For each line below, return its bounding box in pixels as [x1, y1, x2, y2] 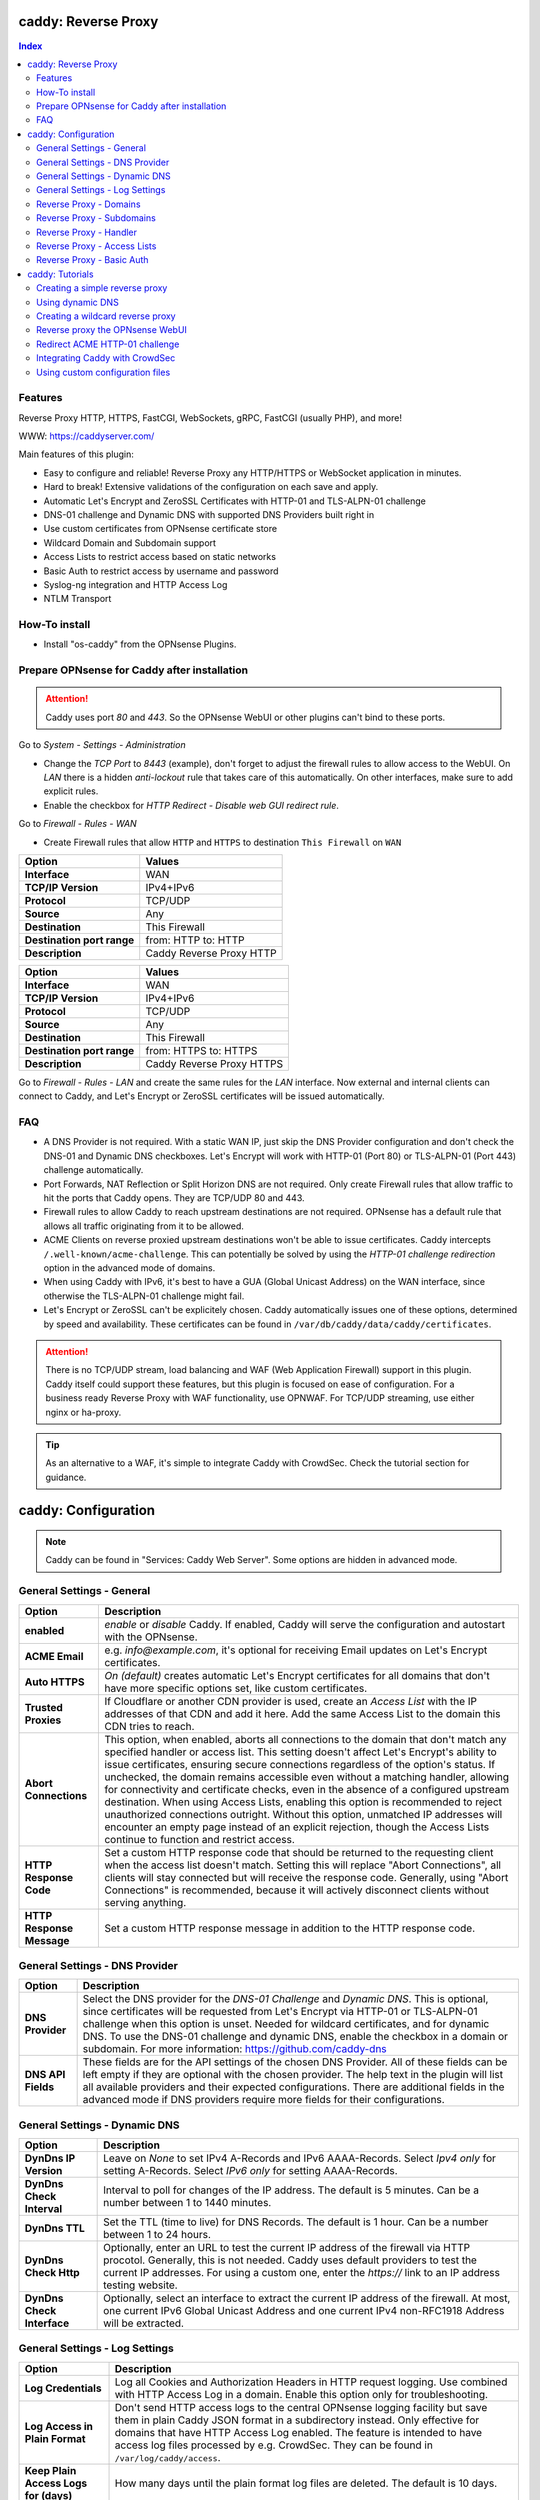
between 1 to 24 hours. [103, 2228, 212, 2242]
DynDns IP [24, 2151, 76, 2165]
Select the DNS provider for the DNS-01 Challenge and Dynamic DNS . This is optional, [82, 1992, 489, 2006]
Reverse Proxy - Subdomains [36, 212, 157, 224]
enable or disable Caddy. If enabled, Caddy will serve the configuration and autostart [104, 1617, 505, 1631]
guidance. [45, 1471, 87, 1483]
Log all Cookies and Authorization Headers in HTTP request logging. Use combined [114, 2375, 508, 2389]
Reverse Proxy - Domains [36, 198, 141, 210]
